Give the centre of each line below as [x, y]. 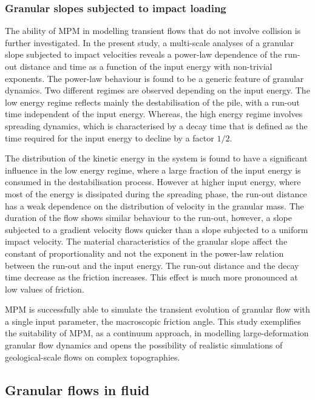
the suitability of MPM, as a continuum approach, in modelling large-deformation [157, 333]
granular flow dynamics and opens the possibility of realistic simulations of [144, 345]
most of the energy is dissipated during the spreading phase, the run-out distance [156, 193]
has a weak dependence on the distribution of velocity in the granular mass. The [154, 205]
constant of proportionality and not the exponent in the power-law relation [144, 253]
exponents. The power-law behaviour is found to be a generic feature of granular [154, 78]
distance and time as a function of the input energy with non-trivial [146, 66]
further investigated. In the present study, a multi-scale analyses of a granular [149, 42]
